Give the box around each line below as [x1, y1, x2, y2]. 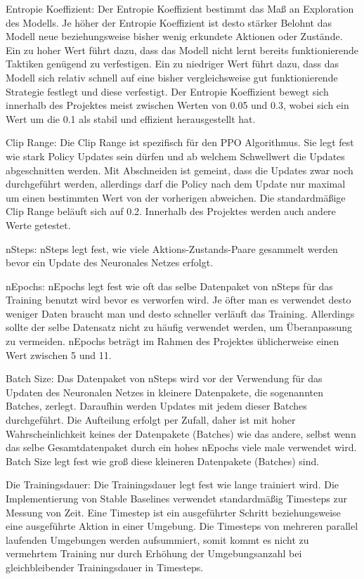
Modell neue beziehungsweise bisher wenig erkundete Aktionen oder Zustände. [6, 29, 343, 44]
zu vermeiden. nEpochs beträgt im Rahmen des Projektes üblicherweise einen [6, 334, 339, 349]
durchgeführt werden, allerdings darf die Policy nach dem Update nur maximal [6, 176, 346, 191]
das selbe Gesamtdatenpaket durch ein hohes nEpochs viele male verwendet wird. [6, 440, 357, 455]
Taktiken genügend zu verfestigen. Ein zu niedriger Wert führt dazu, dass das [6, 56, 339, 71]
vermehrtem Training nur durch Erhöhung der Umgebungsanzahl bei [6, 546, 302, 561]
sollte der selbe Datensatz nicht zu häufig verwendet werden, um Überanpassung [6, 320, 353, 334]
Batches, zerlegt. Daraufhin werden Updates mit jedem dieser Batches [6, 398, 307, 413]
